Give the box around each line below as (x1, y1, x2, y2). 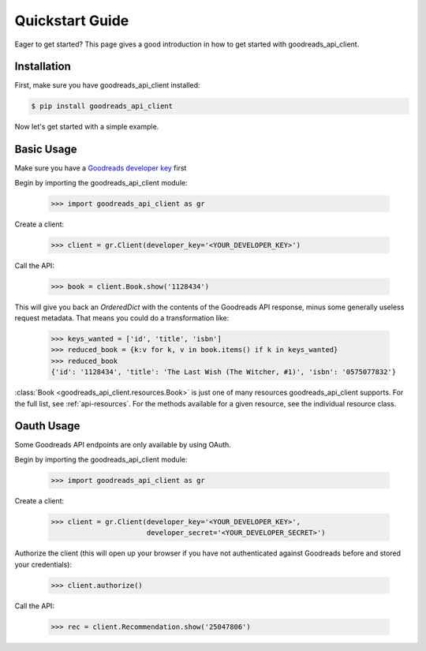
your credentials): (14, 559, 73, 569)
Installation (14, 60, 71, 73)
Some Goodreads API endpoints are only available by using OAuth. (14, 440, 232, 450)
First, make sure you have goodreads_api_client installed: (14, 80, 200, 90)
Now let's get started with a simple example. (14, 122, 159, 132)
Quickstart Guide (14, 12, 129, 29)
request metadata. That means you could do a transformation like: (14, 313, 230, 323)
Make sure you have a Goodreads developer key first (14, 163, 187, 173)
